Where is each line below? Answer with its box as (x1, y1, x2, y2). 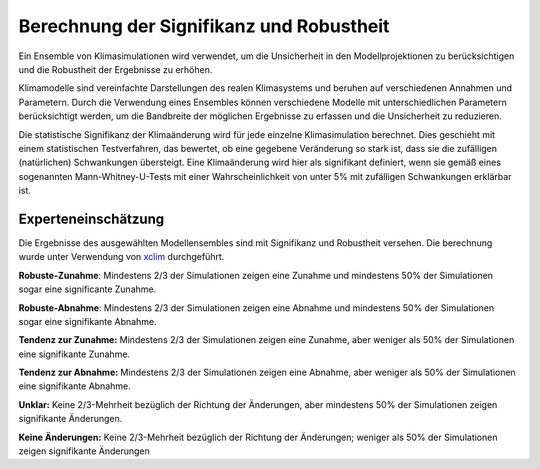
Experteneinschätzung (18, 210, 165, 227)
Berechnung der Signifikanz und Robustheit (18, 15, 390, 37)
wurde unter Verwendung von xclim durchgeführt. (18, 251, 225, 263)
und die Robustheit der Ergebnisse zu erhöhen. (18, 63, 213, 75)
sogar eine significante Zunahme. (18, 283, 157, 295)
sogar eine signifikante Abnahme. (18, 315, 157, 327)
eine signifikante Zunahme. (18, 348, 130, 360)
